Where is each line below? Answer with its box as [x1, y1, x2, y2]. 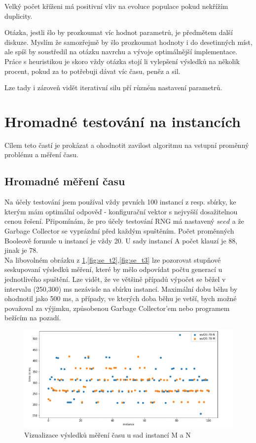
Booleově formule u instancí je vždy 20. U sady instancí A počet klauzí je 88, [4, 235, 238, 245]
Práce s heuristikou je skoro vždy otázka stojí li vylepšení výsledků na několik [4, 56, 240, 66]
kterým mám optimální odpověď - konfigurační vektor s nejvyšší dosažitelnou [4, 206, 238, 216]
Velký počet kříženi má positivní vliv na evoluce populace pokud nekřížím [4, 1, 228, 11]
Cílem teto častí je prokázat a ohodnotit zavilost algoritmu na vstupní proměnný [4, 139, 249, 150]
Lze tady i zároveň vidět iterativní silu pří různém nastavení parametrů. [4, 82, 222, 93]
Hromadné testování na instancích [4, 111, 241, 131]
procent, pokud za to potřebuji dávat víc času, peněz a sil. [4, 66, 181, 76]
